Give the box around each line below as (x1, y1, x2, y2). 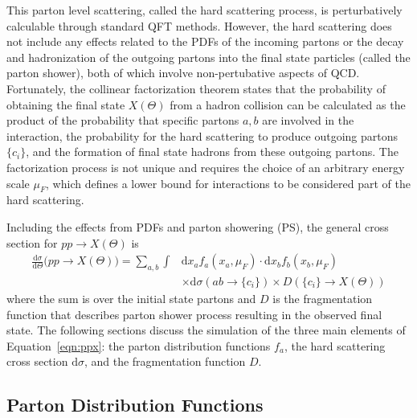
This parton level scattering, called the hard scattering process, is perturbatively (6, 2, 403, 18)
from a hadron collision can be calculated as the (170, 96, 406, 113)
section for (6, 234, 58, 251)
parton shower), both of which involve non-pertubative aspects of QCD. (6, 64, 360, 81)
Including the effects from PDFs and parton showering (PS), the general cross (6, 218, 389, 235)
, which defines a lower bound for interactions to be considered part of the (46, 174, 411, 191)
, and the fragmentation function (84, 353, 246, 370)
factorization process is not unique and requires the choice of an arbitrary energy (6, 158, 405, 175)
